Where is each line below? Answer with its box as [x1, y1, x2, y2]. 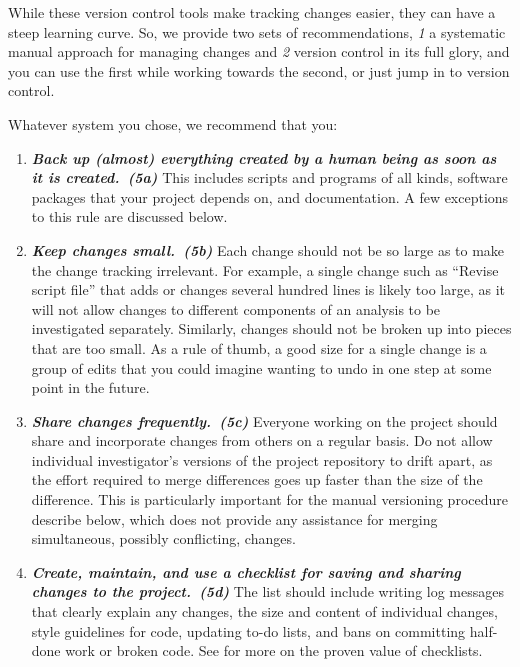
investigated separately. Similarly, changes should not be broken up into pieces [31, 318, 512, 339]
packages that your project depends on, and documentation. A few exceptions [31, 186, 509, 207]
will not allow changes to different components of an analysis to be [31, 298, 441, 319]
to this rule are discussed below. [31, 206, 228, 227]
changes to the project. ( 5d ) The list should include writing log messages [31, 581, 505, 602]
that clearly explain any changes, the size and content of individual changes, [31, 601, 498, 622]
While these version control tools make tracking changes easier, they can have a [8, 2, 496, 22]
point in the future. [31, 377, 150, 398]
